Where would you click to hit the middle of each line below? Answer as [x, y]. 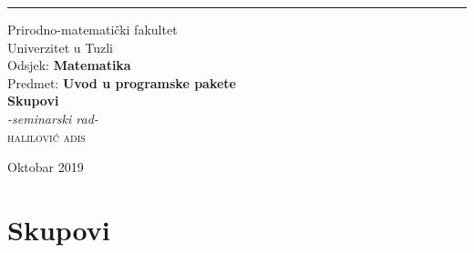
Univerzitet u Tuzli [60, 47]
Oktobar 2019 [46, 167]
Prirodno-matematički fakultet [93, 29]
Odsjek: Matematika [69, 65]
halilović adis [46, 136]
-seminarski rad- [53, 118]
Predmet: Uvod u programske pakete [122, 82]
